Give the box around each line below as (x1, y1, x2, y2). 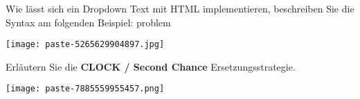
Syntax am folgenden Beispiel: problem (6, 15, 171, 29)
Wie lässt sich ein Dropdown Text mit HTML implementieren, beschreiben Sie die (6, 1, 354, 15)
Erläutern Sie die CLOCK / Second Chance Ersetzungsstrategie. (6, 59, 296, 73)
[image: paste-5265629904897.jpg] (6, 39, 165, 50)
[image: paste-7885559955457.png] (6, 84, 165, 94)
